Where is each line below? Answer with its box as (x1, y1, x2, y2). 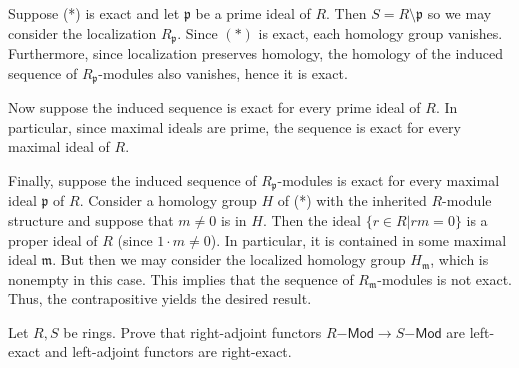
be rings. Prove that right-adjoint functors (63, 321, 322, 342)
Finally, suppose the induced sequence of (8, 169, 257, 190)
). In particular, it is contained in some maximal (210, 229, 507, 250)
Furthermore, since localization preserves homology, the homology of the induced (8, 43, 503, 64)
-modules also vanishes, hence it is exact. (98, 62, 348, 83)
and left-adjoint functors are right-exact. (44, 341, 292, 362)
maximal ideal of (8, 136, 110, 157)
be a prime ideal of (195, 3, 311, 23)
